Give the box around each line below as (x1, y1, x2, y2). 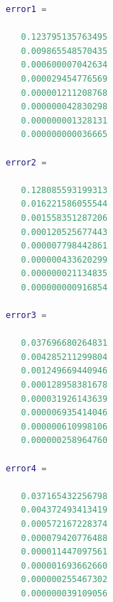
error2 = (6, 157, 47, 168)
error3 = (6, 310, 47, 321)
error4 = (6, 463, 47, 474)
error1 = (6, 4, 47, 14)
